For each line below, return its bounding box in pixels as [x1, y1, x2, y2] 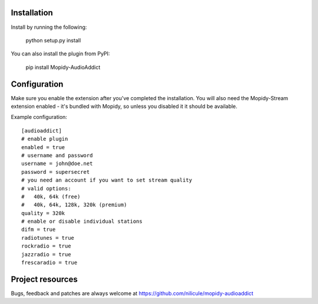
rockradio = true [21, 243, 71, 250]
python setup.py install [25, 37, 81, 44]
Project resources [11, 274, 78, 284]
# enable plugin [21, 136, 68, 143]
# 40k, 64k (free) [21, 193, 81, 200]
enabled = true [21, 144, 65, 150]
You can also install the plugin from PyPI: [11, 50, 110, 57]
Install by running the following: [11, 24, 87, 31]
